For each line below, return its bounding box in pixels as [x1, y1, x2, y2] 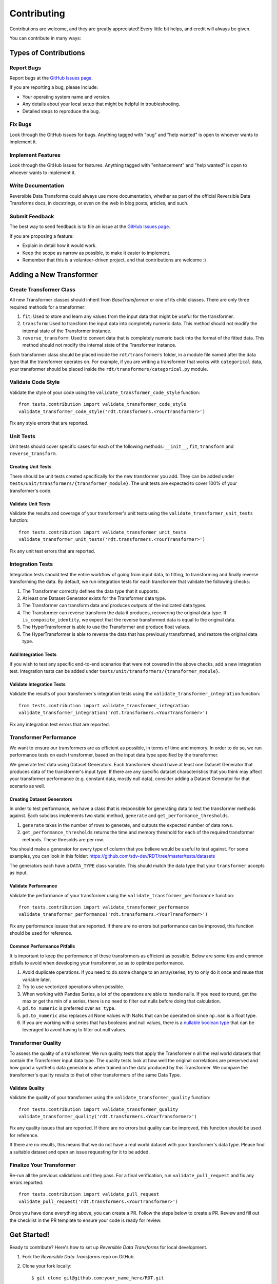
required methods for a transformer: [9, 304, 86, 310]
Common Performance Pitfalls [9, 943, 75, 950]
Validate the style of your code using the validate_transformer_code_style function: [9, 389, 200, 395]
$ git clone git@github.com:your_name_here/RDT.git [31, 1275, 164, 1281]
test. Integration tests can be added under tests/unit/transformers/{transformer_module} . [9, 668, 220, 674]
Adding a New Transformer [9, 270, 98, 279]
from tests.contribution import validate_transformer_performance [18, 904, 189, 910]
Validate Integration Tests [9, 681, 66, 688]
